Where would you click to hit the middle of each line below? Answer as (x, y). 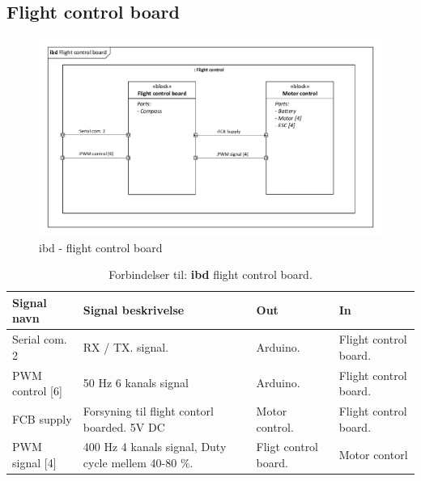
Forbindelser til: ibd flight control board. (210, 274)
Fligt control (287, 447)
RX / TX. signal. (126, 346)
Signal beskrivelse (134, 310)
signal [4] (34, 463)
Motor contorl (373, 455)
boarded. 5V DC (124, 426)
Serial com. (40, 339)
